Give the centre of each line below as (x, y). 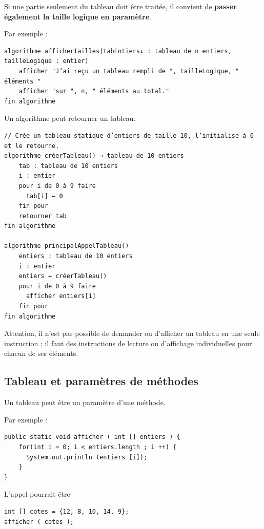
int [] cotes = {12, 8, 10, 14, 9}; (67, 511)
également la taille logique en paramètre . (78, 16)
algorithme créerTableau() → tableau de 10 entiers (94, 156)
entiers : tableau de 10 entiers (76, 256)
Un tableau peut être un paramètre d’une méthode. (85, 402)
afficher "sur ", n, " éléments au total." (94, 91)
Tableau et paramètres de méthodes (101, 381)
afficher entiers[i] (61, 296)
